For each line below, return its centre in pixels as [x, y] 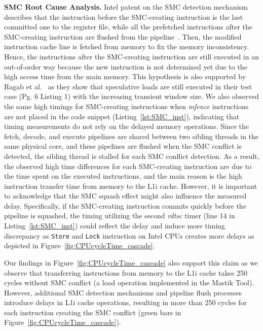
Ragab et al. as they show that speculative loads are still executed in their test [128, 86]
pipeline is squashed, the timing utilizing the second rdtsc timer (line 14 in [120, 216]
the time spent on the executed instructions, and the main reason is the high [123, 176]
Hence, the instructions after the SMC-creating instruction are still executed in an [131, 56]
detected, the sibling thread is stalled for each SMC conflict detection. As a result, [132, 156]
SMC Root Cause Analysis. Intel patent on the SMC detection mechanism [126, 7]
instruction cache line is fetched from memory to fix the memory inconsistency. [127, 46]
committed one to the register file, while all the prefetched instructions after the [128, 27]
